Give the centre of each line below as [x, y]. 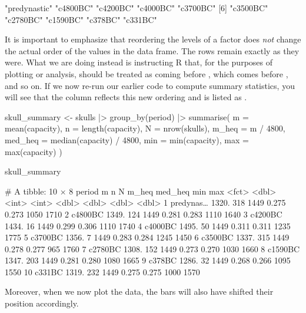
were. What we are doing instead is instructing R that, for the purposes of [139, 62]
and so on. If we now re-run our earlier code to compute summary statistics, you [150, 85]
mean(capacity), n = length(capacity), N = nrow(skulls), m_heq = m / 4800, [145, 128]
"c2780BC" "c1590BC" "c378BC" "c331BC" [81, 19]
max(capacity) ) [34, 151]
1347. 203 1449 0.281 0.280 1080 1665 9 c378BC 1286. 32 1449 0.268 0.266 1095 [148, 260]
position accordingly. [42, 303]
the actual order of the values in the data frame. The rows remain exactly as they [152, 50]
